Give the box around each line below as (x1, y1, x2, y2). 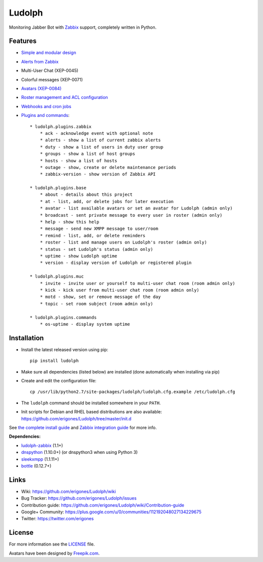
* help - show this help (39, 219, 99, 225)
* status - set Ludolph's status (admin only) (39, 246, 153, 252)
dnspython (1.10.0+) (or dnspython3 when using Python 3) (21, 450, 138, 455)
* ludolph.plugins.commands (30, 315, 97, 320)
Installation (9, 334, 44, 342)
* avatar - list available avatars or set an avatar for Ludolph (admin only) (39, 206, 233, 211)
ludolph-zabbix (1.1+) (21, 442, 63, 448)
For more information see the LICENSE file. (9, 541, 95, 547)
